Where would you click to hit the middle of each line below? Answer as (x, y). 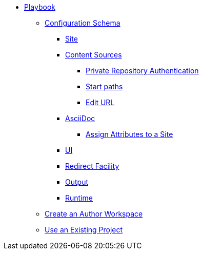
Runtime (79, 198)
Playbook (40, 7)
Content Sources (94, 55)
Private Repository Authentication (142, 71)
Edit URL (100, 102)
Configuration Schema (83, 23)
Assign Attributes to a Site (129, 134)
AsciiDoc (80, 118)
